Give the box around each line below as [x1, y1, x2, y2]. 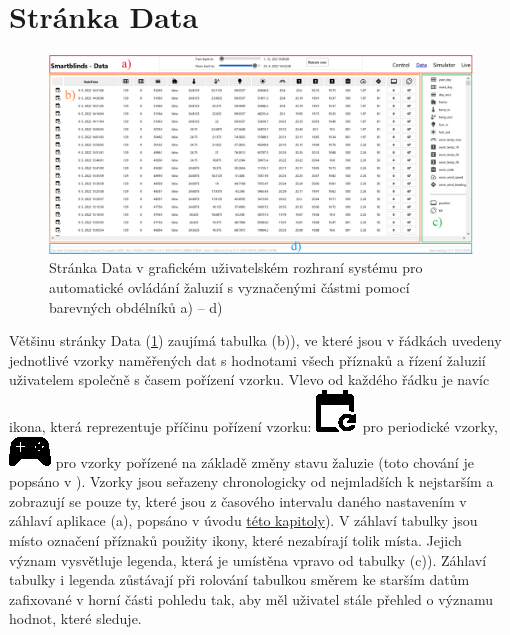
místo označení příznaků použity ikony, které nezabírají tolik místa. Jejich [9, 530, 462, 550]
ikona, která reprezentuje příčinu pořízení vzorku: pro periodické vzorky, [9, 416, 498, 437]
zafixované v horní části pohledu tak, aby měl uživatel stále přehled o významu [9, 588, 494, 609]
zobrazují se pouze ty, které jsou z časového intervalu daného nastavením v [9, 490, 467, 511]
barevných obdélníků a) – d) [49, 296, 223, 317]
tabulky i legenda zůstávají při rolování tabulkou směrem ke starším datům [9, 569, 470, 590]
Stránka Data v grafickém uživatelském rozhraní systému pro [49, 257, 423, 278]
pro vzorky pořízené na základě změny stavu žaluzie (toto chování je [55, 451, 474, 472]
